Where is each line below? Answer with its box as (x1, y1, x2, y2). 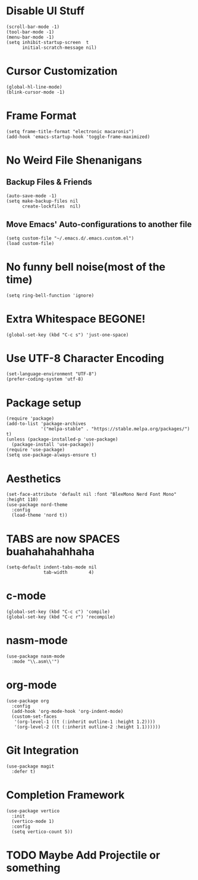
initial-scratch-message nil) (21, 45, 97, 51)
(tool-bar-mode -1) (6, 29, 55, 35)
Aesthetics (6, 472, 61, 485)
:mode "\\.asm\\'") (11, 659, 60, 665)
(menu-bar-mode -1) (6, 34, 55, 40)
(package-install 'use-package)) (11, 442, 95, 448)
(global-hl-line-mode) (6, 84, 62, 90)
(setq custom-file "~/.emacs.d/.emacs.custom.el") (6, 235, 134, 241)
